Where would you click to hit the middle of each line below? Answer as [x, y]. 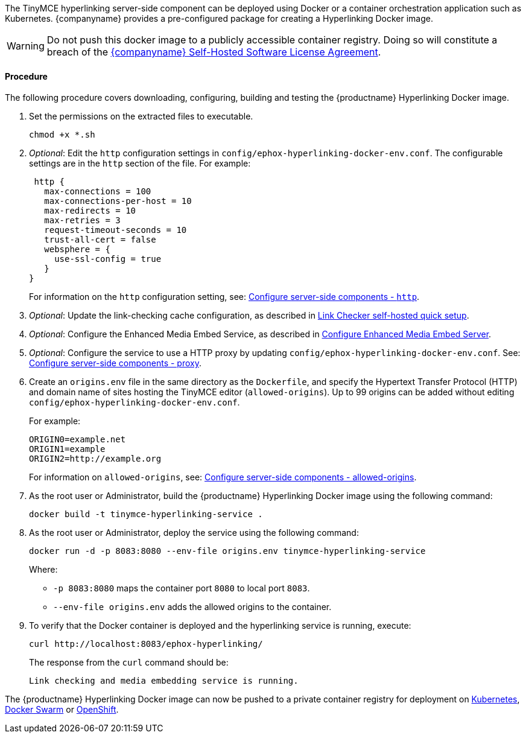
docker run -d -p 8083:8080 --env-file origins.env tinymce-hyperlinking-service [227, 551]
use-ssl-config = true [108, 259]
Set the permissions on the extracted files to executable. [141, 116]
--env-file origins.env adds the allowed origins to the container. [192, 607]
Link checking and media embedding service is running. [164, 681]
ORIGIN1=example [67, 449]
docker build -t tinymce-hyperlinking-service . [146, 514]
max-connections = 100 [98, 192]
